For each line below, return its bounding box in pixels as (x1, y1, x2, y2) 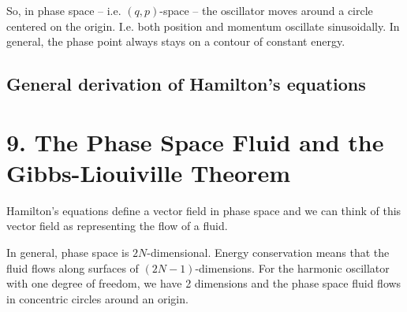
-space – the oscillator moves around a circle (159, 2, 373, 18)
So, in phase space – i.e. (6, 2, 121, 18)
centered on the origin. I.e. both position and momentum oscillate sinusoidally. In (6, 17, 400, 34)
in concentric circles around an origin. (6, 290, 189, 306)
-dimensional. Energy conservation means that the (147, 244, 390, 261)
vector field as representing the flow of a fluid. (6, 217, 228, 234)
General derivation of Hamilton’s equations (6, 72, 366, 96)
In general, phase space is (6, 244, 129, 261)
